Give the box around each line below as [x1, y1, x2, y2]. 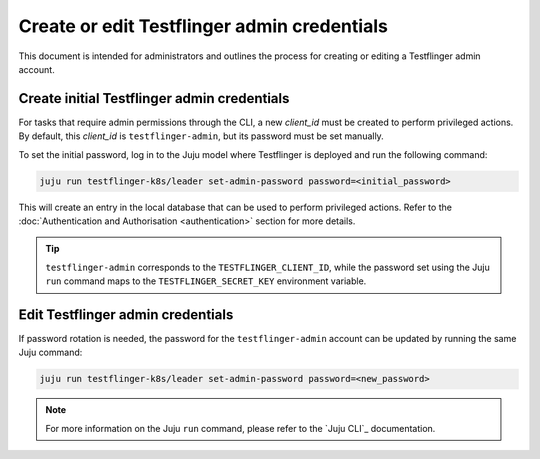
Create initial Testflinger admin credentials [18, 90, 290, 107]
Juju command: [18, 346, 83, 359]
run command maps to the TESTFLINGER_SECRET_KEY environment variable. [45, 275, 367, 287]
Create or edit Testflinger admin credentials [18, 15, 389, 37]
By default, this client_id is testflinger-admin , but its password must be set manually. [18, 130, 384, 142]
